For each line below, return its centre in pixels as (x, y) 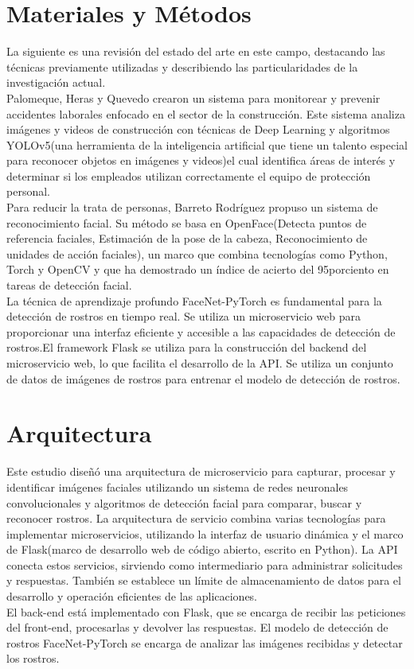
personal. (28, 191)
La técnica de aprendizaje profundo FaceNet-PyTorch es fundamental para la (194, 300)
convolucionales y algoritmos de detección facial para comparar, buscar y (184, 502)
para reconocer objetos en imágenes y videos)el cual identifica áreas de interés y (201, 160)
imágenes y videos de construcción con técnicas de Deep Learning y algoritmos (198, 129)
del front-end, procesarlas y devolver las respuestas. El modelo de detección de (197, 627)
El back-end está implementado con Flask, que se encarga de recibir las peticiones (206, 611)
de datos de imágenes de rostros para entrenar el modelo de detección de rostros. (203, 378)
